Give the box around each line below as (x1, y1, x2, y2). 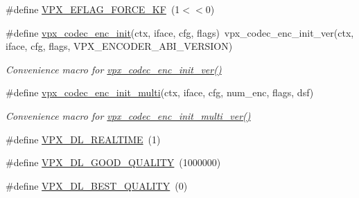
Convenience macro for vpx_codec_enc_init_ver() (6, 62, 222, 76)
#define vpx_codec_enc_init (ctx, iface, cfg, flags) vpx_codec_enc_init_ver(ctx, (6, 25, 354, 39)
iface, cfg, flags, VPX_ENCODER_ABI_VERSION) (6, 39, 233, 53)
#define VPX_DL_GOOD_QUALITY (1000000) (6, 155, 221, 170)
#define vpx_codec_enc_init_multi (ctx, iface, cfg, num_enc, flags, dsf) (6, 85, 314, 100)
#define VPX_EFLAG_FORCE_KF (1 (6, 2, 180, 16)
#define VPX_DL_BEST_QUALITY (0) (6, 178, 188, 192)
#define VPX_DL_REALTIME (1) (6, 132, 161, 146)
